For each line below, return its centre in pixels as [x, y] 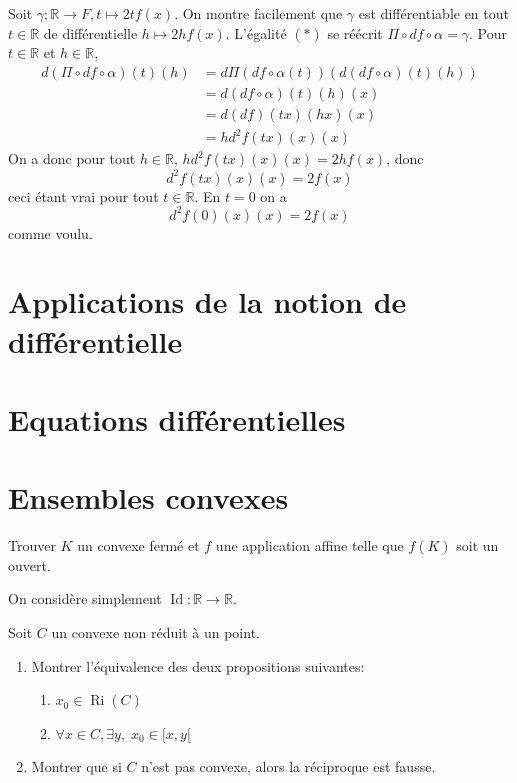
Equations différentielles [177, 418]
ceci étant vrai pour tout [83, 195]
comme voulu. [50, 232]
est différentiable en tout [433, 13]
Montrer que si [76, 766]
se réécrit [355, 32]
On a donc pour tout [72, 158]
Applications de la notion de [207, 301]
